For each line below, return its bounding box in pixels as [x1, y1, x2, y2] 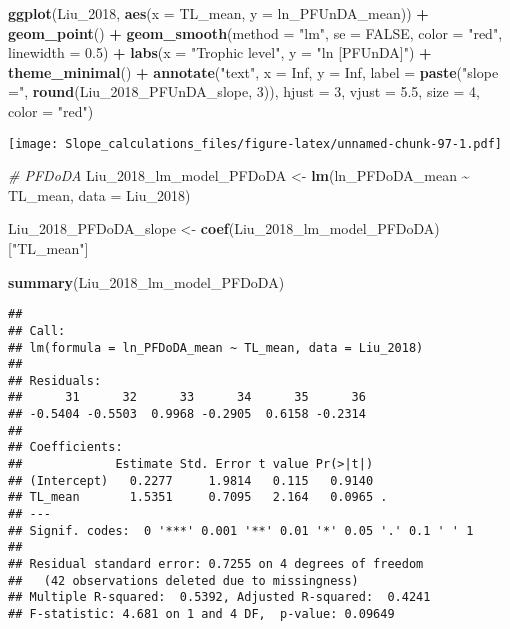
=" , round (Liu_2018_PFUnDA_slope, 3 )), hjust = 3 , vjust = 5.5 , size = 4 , [8, 81, 480, 102]
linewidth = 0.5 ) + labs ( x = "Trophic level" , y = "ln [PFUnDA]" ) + [8, 42, 432, 63]
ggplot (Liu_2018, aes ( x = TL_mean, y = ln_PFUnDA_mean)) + [8, 3, 429, 23]
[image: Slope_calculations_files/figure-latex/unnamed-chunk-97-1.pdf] [8, 136, 502, 151]
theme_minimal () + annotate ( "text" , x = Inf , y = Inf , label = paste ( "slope [8, 61, 499, 82]
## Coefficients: [8, 440, 123, 455]
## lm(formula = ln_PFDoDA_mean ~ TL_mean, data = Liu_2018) [8, 340, 424, 355]
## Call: [8, 323, 66, 338]
